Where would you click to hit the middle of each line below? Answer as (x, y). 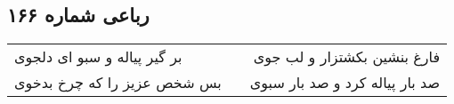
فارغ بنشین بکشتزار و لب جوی (347, 57)
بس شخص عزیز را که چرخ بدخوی (118, 83)
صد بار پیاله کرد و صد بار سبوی (345, 83)
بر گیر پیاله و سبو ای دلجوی (98, 57)
